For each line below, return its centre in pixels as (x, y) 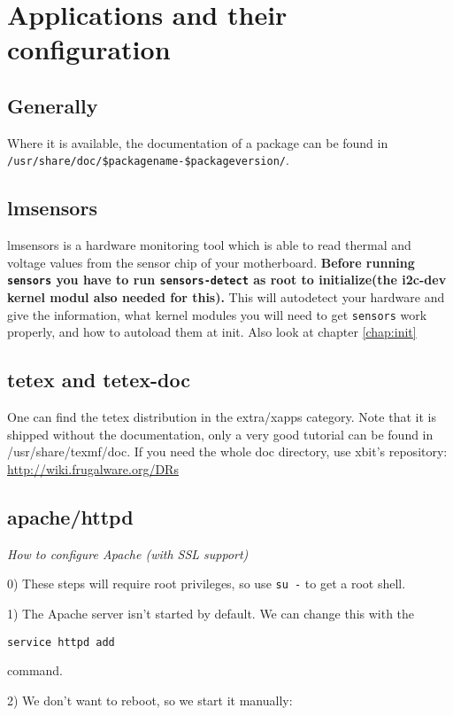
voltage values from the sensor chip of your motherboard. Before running (211, 262)
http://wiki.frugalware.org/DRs (93, 468)
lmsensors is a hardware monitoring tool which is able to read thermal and (209, 245)
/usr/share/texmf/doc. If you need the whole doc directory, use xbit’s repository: (227, 451)
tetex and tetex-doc (99, 380)
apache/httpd (70, 516)
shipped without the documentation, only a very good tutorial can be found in (220, 434)
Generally (53, 105)
